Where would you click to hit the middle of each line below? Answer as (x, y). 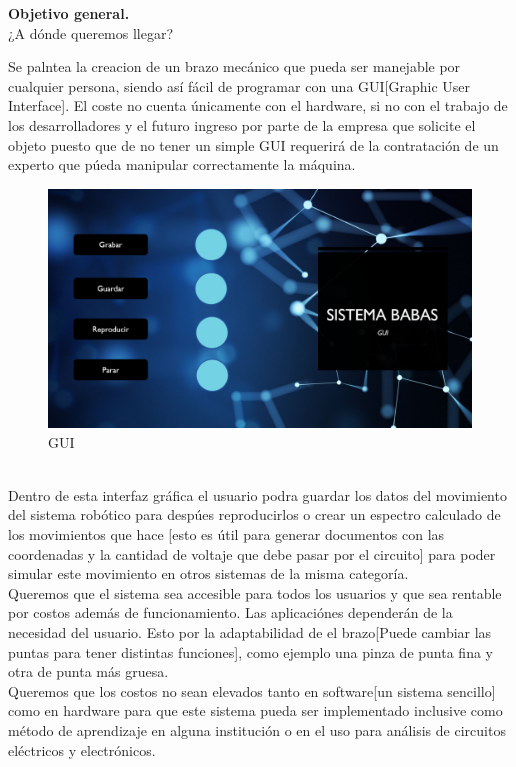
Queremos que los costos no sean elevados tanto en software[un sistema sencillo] (252, 690)
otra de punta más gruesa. (88, 671)
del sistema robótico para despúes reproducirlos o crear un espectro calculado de (254, 514)
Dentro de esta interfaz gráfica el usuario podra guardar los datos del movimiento (257, 494)
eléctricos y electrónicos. (82, 749)
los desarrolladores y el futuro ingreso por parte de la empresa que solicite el (242, 124)
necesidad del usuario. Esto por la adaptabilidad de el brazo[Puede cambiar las (250, 632)
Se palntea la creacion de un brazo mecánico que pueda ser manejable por (234, 66)
